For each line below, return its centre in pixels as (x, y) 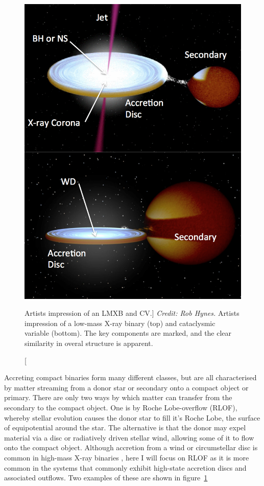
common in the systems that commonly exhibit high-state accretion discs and (125, 467)
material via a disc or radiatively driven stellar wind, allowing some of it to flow (129, 437)
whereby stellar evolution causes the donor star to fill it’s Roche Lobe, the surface (132, 417)
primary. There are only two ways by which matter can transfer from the (118, 397)
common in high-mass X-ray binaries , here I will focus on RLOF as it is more (127, 457)
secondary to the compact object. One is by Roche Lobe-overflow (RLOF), (121, 407)
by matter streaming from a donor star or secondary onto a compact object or (126, 387)
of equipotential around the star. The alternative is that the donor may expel (125, 427)
